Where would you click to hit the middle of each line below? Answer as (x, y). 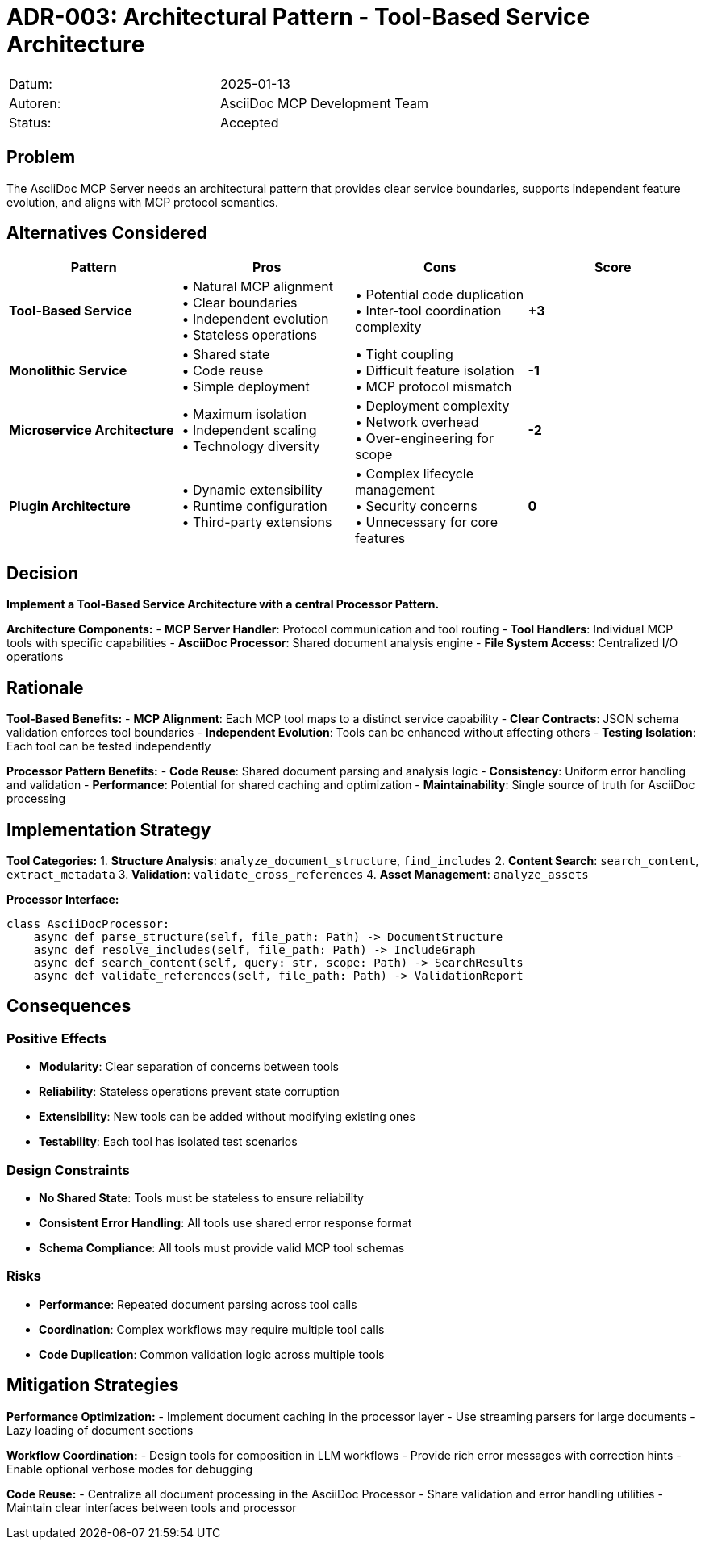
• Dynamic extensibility (252, 490)
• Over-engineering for (424, 439)
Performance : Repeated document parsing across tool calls (198, 1304)
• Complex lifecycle (415, 474)
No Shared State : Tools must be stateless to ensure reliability (201, 1197)
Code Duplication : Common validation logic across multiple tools (212, 1354)
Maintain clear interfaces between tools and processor (152, 1507)
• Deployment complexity (432, 406)
